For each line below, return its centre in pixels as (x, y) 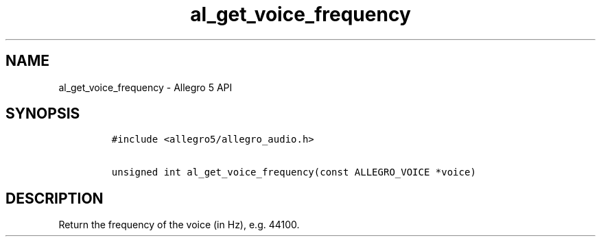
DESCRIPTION (55, 198)
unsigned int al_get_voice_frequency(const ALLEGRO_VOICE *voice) (294, 172)
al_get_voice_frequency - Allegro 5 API (145, 87)
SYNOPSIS (43, 114)
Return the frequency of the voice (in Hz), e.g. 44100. (179, 225)
